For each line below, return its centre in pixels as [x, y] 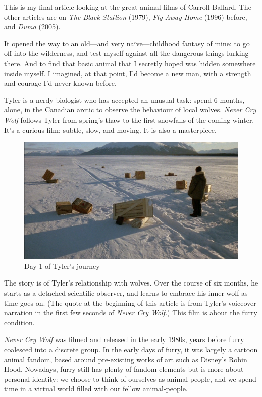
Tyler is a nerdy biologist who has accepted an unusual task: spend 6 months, [124, 100]
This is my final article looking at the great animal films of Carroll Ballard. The [128, 7]
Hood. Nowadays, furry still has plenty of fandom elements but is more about [124, 369]
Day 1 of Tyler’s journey [62, 266]
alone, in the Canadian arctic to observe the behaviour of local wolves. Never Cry [130, 110]
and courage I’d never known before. [60, 83]
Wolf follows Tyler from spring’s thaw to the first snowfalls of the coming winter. [129, 119]
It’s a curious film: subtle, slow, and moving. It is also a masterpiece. [110, 129]
